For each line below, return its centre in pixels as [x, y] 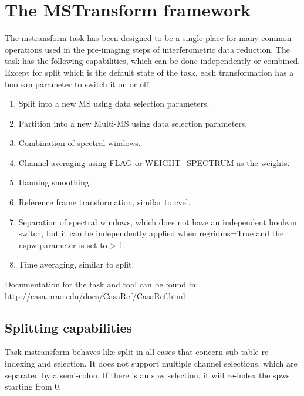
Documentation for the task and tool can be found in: [102, 284]
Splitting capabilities [69, 327]
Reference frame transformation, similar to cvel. [104, 202]
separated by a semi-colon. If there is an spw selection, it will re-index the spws [147, 375]
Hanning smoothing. [55, 182]
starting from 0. [33, 386]
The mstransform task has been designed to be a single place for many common [148, 38]
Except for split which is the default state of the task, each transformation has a [149, 72]
